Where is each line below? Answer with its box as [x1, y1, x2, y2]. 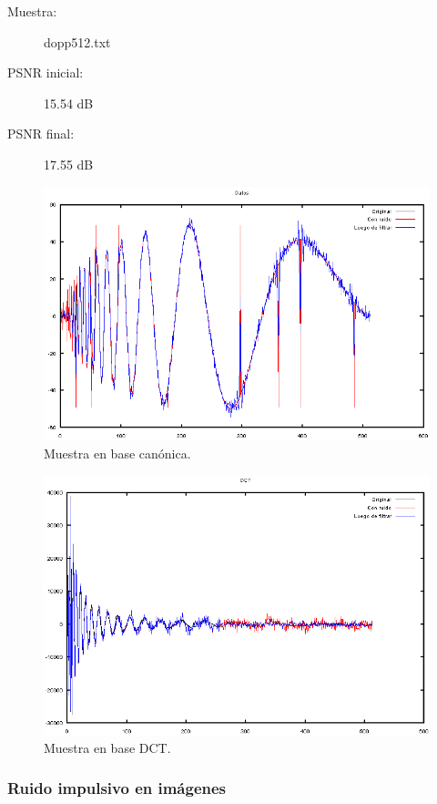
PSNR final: [7, 124, 75, 143]
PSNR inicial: [7, 63, 84, 82]
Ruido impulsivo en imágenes [7, 777, 227, 799]
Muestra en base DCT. [44, 737, 171, 757]
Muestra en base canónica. [44, 444, 191, 463]
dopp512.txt [44, 32, 111, 51]
